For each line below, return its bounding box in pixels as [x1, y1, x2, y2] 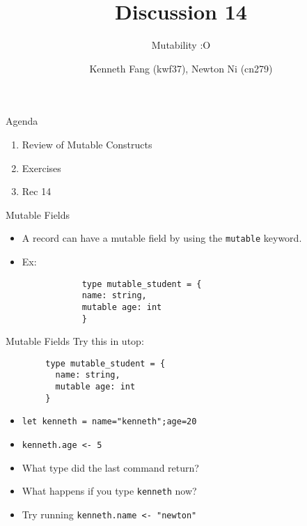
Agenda [6, 114, 38, 128]
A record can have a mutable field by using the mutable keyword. [22, 231, 302, 245]
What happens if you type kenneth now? [22, 484, 197, 498]
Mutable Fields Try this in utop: [6, 334, 144, 348]
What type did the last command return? [22, 460, 199, 474]
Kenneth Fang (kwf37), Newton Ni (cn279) [89, 61, 273, 75]
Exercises [22, 160, 61, 175]
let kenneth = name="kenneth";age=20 [22, 417, 197, 427]
